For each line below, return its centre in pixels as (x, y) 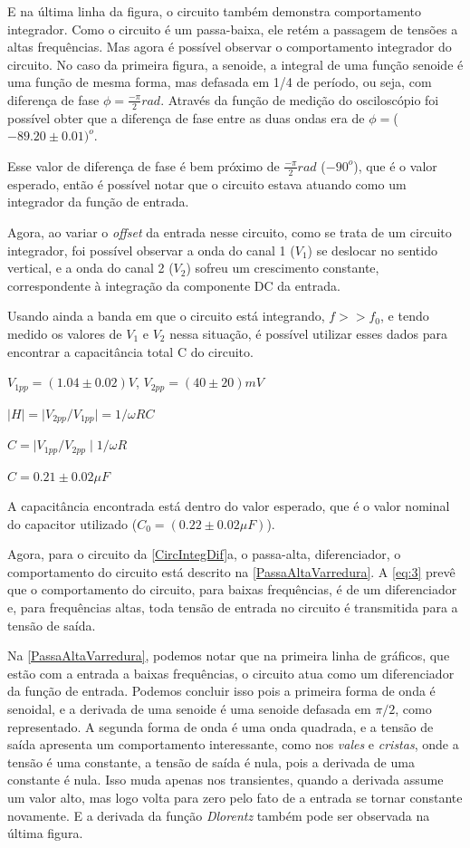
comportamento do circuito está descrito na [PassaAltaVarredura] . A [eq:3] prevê (231, 571)
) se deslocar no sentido (372, 250)
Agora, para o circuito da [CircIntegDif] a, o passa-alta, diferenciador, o (204, 554)
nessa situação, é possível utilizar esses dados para (308, 333)
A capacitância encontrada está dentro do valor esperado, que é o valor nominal (229, 506)
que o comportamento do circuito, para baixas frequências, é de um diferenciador (232, 589)
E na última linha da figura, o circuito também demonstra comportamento (215, 11)
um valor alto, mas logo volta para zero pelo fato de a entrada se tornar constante (235, 798)
